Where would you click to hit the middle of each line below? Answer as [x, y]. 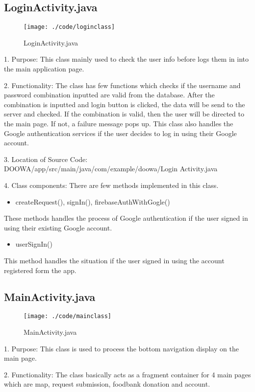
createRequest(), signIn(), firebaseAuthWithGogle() [93, 201]
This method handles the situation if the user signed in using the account [114, 260]
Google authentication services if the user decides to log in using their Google [120, 133]
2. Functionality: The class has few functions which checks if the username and [122, 85]
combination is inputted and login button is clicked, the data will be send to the [125, 104]
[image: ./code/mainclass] [67, 316]
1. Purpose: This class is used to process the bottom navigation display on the [121, 348]
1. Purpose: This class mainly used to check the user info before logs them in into [126, 59]
